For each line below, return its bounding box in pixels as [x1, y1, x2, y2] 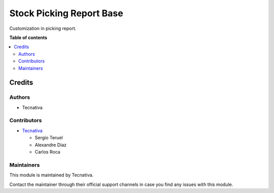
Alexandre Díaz [35, 142, 67, 148]
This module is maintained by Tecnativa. [9, 172, 94, 178]
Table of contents [9, 34, 48, 41]
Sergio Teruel [35, 135, 63, 141]
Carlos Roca [35, 148, 60, 155]
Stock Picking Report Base [9, 8, 124, 19]
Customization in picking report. [9, 25, 77, 31]
